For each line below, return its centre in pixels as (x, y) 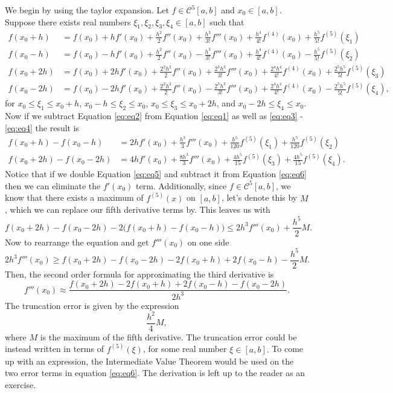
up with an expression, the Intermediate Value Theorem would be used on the (149, 361)
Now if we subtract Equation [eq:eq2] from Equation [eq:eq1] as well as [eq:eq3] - (154, 116)
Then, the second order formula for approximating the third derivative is (139, 274)
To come (288, 349)
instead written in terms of (54, 349)
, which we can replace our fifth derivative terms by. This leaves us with (138, 209)
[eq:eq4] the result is (42, 127)
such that (227, 21)
